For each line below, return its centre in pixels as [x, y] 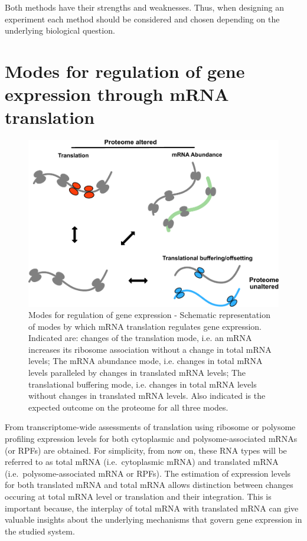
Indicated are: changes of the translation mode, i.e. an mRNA [140, 338]
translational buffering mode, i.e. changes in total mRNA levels [143, 384]
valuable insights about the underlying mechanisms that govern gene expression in [153, 519]
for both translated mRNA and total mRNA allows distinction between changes [149, 485]
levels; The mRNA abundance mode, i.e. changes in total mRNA [146, 361]
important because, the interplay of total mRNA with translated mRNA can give [152, 508]
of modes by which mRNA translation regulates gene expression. [145, 326]
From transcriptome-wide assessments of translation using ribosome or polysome [150, 427]
